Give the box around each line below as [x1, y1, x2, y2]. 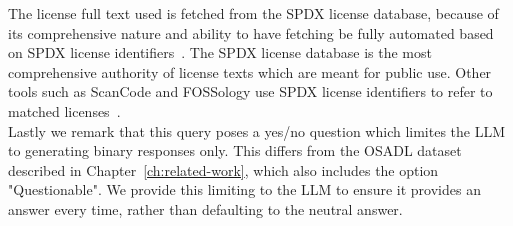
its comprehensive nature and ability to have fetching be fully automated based [8, 22, 494, 43]
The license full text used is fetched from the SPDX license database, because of [8, 3, 499, 23]
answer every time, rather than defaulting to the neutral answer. [8, 198, 403, 219]
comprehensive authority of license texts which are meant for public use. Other [8, 61, 492, 82]
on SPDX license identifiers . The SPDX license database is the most [8, 42, 432, 63]
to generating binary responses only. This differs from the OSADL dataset [8, 140, 462, 161]
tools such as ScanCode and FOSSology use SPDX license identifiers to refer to [8, 81, 493, 102]
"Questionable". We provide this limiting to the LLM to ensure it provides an [8, 179, 481, 200]
